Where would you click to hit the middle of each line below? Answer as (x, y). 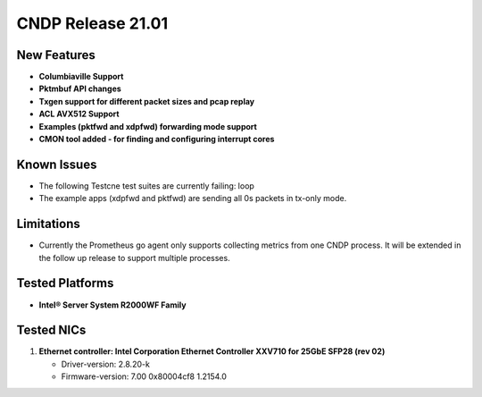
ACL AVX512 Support (79, 114)
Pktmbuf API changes (80, 89)
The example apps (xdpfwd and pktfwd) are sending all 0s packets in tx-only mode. (193, 198)
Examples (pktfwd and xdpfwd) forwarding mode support (148, 126)
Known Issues (57, 164)
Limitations (48, 224)
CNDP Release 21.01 (92, 23)
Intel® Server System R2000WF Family (112, 305)
